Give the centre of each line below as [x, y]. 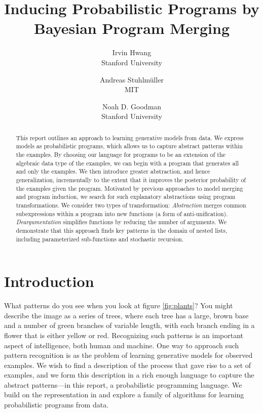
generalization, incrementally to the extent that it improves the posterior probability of [131, 179]
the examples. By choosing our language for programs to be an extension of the [121, 154]
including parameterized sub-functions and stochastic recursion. [100, 239]
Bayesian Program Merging [131, 28]
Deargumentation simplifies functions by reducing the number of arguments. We [121, 222]
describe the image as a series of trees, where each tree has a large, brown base [126, 315]
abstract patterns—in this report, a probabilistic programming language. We [123, 384]
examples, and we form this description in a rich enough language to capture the [129, 375]
